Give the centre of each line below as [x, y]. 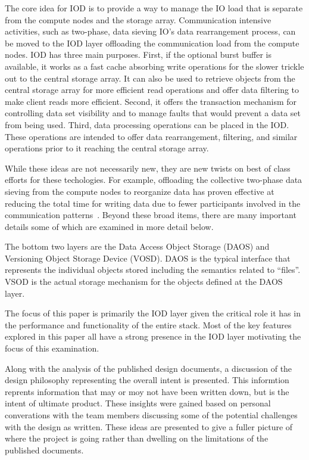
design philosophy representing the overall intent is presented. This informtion [147, 380]
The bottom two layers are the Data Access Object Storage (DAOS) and [137, 246]
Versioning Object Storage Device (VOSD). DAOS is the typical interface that [148, 258]
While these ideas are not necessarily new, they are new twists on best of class [148, 168]
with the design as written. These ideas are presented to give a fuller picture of [149, 426]
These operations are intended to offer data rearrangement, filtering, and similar [151, 136]
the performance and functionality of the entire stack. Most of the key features [148, 324]
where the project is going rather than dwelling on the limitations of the [137, 438]
